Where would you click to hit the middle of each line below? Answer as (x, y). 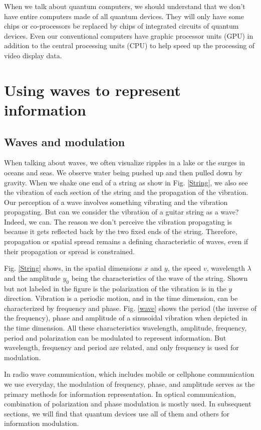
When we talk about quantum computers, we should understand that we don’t (125, 6)
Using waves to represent (92, 90)
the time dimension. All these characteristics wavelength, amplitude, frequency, (125, 328)
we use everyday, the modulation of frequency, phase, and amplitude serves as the (129, 384)
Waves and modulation (65, 141)
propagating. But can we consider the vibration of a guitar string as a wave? (121, 212)
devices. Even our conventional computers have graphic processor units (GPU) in (129, 35)
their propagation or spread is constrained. (70, 251)
